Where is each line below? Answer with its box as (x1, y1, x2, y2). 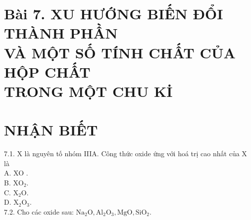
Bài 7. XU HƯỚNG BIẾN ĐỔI (4, 3, 223, 24)
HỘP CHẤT (4, 61, 91, 82)
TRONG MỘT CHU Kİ (4, 81, 173, 101)
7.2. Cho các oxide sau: (4, 206, 74, 217)
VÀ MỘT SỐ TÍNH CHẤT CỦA (4, 42, 236, 62)
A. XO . (4, 168, 28, 178)
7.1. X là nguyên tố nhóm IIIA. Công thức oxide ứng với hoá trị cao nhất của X (4, 148, 247, 159)
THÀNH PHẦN (4, 23, 118, 43)
